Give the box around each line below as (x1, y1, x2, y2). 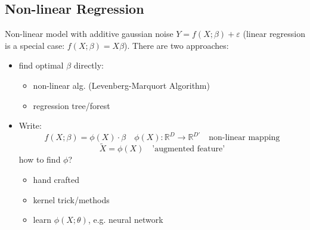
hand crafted (33, 173, 80, 186)
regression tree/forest (33, 99, 110, 111)
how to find (18, 153, 61, 166)
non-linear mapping (209, 133, 280, 142)
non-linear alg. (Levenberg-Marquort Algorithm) (33, 79, 210, 91)
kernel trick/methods (33, 193, 110, 206)
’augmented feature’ (152, 145, 225, 154)
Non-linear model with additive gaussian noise (5, 27, 173, 40)
